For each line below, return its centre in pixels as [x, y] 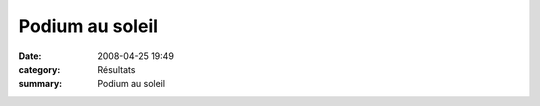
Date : [30, 56]
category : [39, 69]
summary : [40, 84]
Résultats [116, 69]
